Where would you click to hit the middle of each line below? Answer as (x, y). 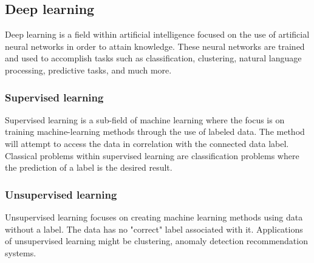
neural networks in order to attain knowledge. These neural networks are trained (155, 46)
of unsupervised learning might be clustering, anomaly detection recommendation (156, 241)
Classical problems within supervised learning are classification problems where (152, 155)
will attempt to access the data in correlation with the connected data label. (147, 143)
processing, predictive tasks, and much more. (88, 70)
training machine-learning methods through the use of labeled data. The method (155, 131)
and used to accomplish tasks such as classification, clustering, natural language (153, 58)
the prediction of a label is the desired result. (89, 167)
